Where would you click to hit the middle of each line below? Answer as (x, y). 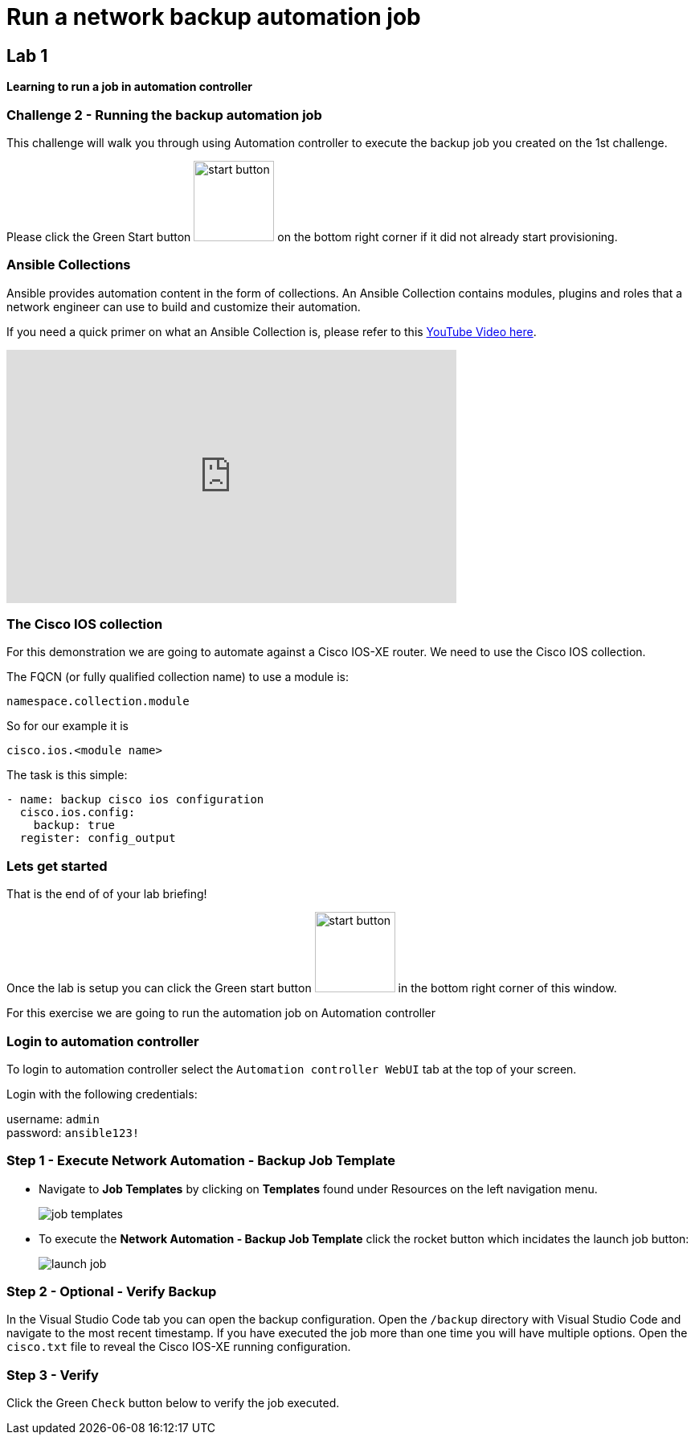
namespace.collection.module (98, 702)
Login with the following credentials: (102, 1094)
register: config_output (98, 838)
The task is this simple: (67, 775)
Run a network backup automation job (214, 17)
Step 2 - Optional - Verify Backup (112, 1292)
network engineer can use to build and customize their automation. (184, 306)
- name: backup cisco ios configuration (135, 800)
